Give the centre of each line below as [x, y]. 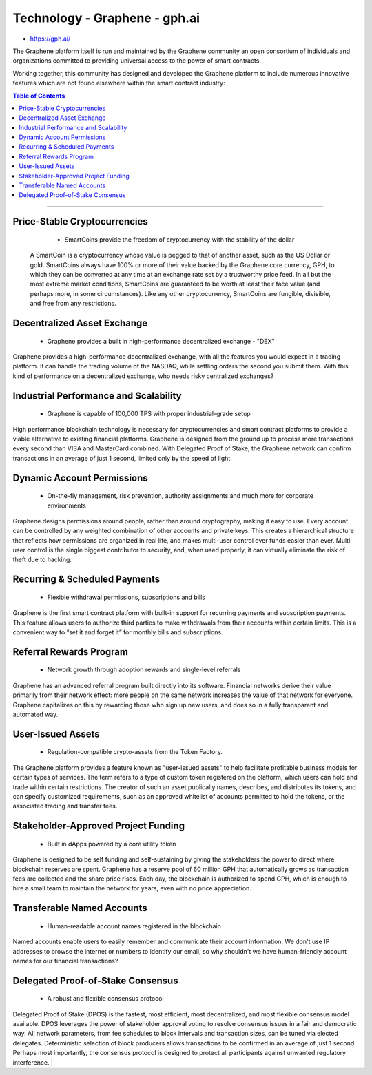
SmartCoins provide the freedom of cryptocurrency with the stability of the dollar [179, 239]
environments [66, 505]
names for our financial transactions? [65, 961]
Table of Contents [39, 96]
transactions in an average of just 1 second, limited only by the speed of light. [122, 458]
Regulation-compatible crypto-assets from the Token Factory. [135, 752]
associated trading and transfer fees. [65, 806]
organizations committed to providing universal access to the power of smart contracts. [137, 61]
